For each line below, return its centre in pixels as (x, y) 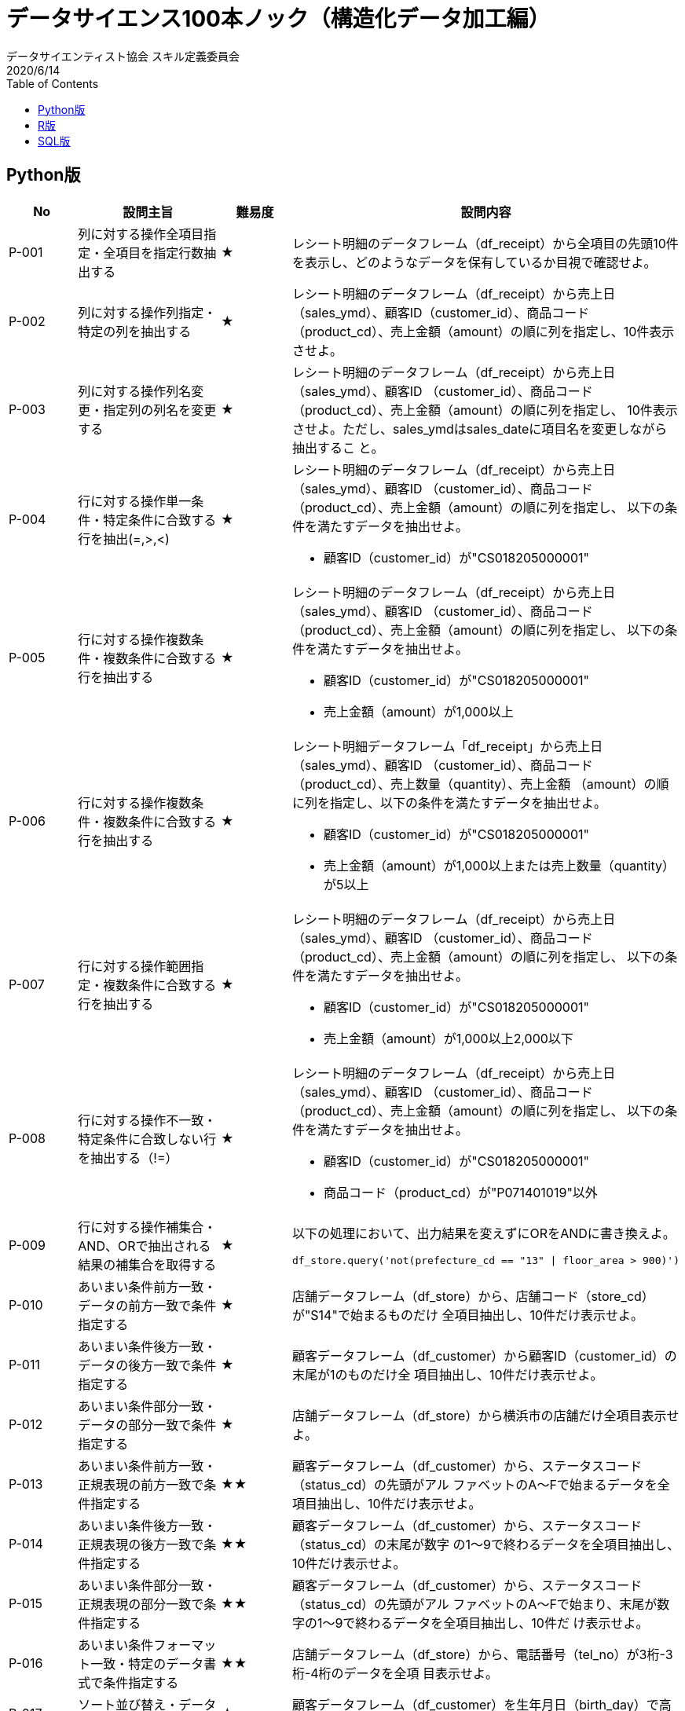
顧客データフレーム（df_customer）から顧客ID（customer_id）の (484, 1356)
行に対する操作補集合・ (147, 1227)
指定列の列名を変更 (160, 410)
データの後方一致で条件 (147, 1365)
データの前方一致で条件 (147, 1305)
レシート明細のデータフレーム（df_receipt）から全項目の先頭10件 (485, 243)
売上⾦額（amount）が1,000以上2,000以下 (448, 1038)
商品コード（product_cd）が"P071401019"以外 (460, 1192)
